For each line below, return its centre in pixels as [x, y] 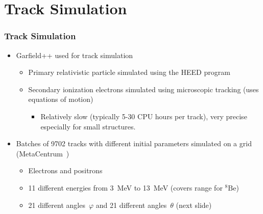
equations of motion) [61, 99]
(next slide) [194, 205]
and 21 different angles [131, 205]
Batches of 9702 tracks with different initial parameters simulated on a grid [134, 143]
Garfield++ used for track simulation [75, 55]
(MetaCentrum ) [43, 153]
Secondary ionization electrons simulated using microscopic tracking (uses [144, 89]
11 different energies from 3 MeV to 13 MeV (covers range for [125, 187]
